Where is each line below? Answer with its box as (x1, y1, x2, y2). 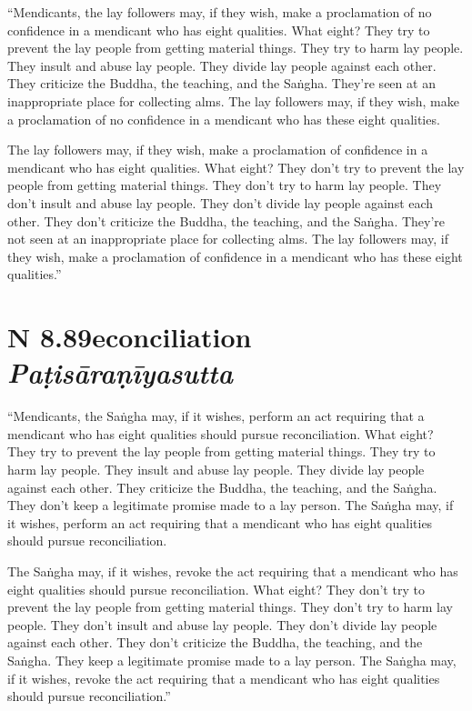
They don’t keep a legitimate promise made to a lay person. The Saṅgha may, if (7, 496, 454, 515)
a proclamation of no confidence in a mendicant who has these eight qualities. (7, 109, 440, 128)
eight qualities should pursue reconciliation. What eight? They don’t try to (7, 579, 425, 598)
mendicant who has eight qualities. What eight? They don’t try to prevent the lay (7, 157, 465, 176)
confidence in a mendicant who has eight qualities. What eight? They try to (7, 20, 430, 39)
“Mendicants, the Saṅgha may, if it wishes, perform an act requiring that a (7, 406, 425, 426)
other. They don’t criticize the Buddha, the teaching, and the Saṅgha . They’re (7, 211, 446, 230)
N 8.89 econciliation (7, 318, 252, 355)
